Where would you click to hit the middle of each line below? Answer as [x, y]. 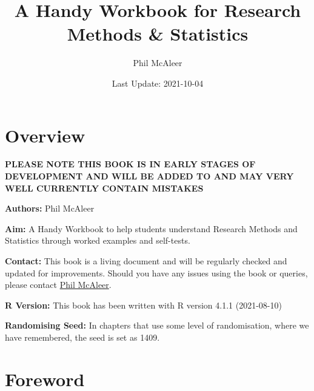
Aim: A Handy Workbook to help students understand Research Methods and [151, 228]
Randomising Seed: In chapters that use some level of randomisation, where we [157, 325]
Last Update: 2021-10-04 [158, 83]
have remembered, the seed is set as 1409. [82, 337]
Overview [45, 135]
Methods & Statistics [158, 34]
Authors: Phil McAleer [50, 208]
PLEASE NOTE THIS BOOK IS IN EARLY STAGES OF [130, 164]
